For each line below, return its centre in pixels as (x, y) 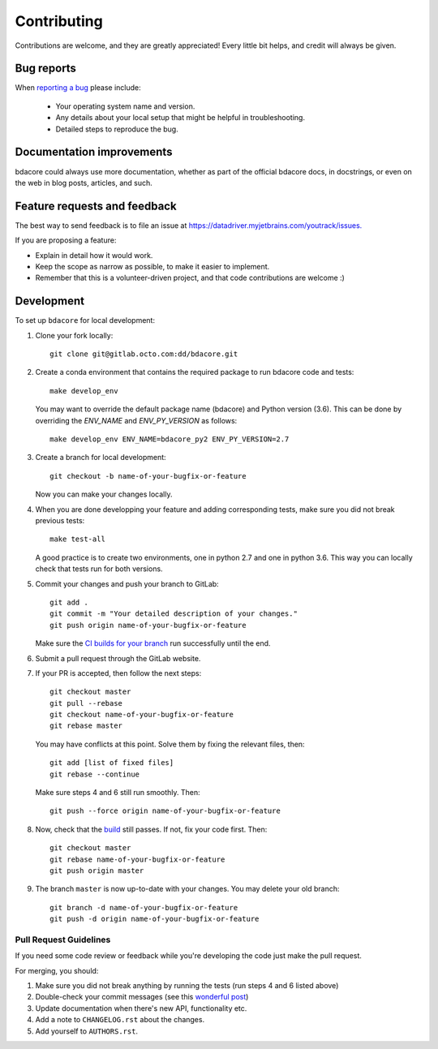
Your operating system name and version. (125, 106)
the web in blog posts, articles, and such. (84, 183)
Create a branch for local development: (101, 458)
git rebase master (86, 726)
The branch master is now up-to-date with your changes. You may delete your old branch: (187, 889)
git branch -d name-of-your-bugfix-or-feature (144, 907)
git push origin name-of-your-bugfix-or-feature (148, 625)
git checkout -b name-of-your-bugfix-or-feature (148, 476)
